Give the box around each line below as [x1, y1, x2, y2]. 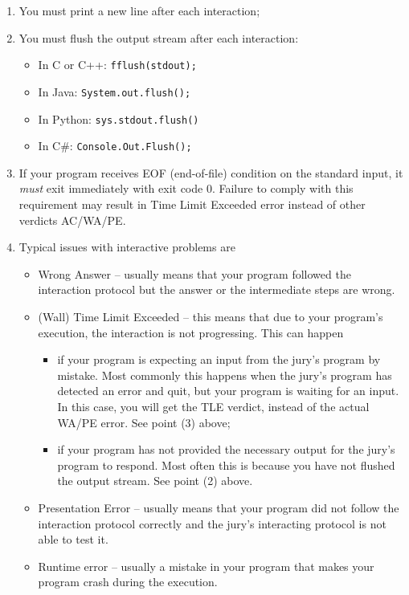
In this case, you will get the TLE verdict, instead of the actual [57, 397, 370, 414]
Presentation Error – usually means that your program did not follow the [38, 499, 399, 516]
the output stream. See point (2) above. [57, 472, 253, 489]
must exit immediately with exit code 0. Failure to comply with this [18, 180, 354, 197]
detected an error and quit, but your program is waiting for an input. [57, 382, 399, 399]
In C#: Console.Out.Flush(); [38, 137, 192, 154]
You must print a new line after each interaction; [18, 2, 260, 18]
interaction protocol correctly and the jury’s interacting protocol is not [38, 515, 387, 532]
